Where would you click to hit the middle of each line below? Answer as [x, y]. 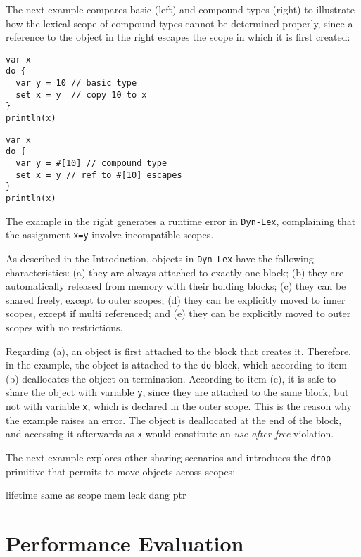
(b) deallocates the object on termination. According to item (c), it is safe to [171, 378]
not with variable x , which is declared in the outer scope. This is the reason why [179, 406]
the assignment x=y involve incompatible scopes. [110, 235]
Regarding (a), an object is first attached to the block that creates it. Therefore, [178, 351]
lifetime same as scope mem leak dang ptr [96, 495]
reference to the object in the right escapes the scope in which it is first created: [178, 37]
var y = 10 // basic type [76, 83]
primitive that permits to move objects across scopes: [121, 471]
